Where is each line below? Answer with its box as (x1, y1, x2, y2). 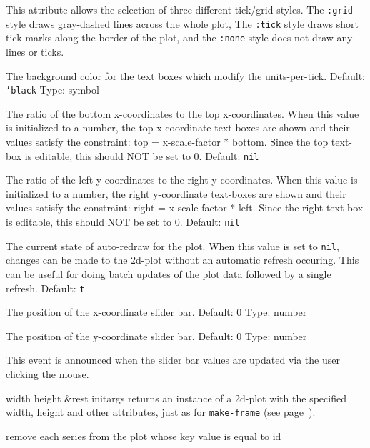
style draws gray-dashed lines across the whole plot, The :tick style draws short (6, 16, 359, 31)
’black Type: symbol (6, 82, 99, 97)
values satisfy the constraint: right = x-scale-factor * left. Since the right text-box (6, 200, 364, 215)
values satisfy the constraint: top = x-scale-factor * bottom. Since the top (6, 134, 329, 149)
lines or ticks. (6, 44, 64, 59)
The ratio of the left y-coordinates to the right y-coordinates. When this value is (6, 172, 358, 187)
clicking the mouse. (6, 366, 89, 381)
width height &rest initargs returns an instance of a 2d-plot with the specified (6, 390, 346, 405)
